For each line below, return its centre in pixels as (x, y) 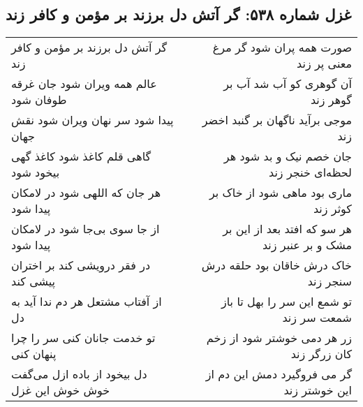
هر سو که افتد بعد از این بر (287, 229)
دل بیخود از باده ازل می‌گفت (79, 374)
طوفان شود (39, 100)
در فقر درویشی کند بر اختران (81, 265)
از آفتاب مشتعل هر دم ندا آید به (87, 302)
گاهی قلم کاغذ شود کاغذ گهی (81, 156)
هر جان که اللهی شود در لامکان (86, 193)
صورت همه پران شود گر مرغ (282, 47)
